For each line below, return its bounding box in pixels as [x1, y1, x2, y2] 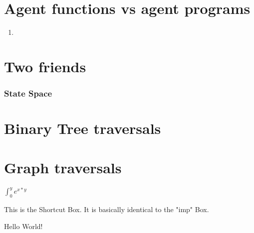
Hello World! [4, 221, 43, 231]
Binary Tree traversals [4, 118, 161, 138]
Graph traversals [4, 157, 122, 177]
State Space [4, 87, 52, 100]
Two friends [4, 56, 86, 76]
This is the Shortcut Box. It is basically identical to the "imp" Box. [4, 204, 209, 215]
